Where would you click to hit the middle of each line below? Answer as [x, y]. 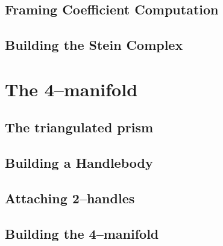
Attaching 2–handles [70, 198]
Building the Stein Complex [94, 45]
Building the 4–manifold [82, 233]
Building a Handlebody [79, 163]
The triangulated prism [79, 127]
